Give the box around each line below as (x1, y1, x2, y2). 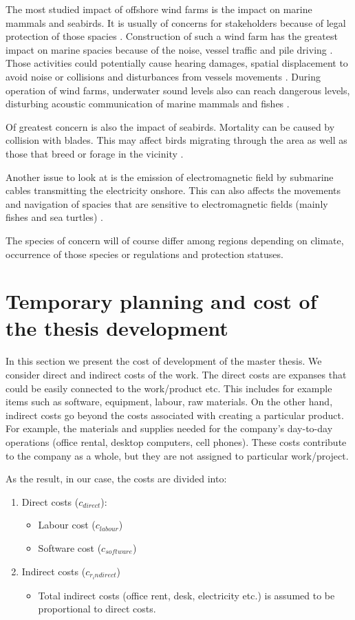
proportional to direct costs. (38, 601, 156, 616)
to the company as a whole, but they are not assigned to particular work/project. (6, 448, 349, 462)
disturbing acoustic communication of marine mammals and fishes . (6, 96, 290, 111)
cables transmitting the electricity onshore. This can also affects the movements (6, 183, 341, 197)
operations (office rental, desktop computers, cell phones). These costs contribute (6, 434, 347, 449)
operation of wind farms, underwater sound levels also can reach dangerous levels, (6, 83, 350, 97)
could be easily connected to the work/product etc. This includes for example (6, 381, 332, 395)
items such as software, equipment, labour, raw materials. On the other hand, (6, 394, 333, 409)
